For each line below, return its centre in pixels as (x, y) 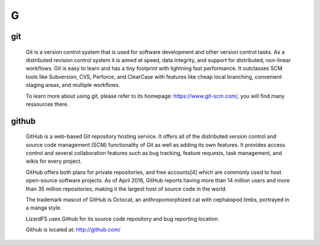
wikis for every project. (54, 161)
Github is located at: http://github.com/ (73, 230)
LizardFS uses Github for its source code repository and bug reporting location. (123, 218)
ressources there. (47, 104)
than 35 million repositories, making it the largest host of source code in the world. (127, 189)
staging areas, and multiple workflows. (73, 85)
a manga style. (44, 208)
